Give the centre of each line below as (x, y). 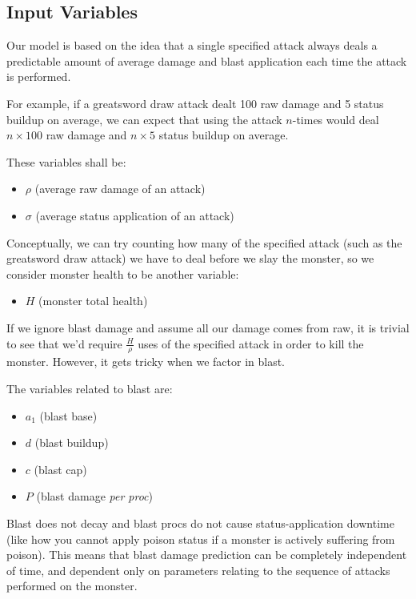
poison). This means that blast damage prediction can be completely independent (207, 555)
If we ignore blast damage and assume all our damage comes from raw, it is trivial (208, 327)
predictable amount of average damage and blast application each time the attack (207, 60)
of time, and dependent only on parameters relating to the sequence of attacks (198, 570)
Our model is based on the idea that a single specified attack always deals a (192, 45)
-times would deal (336, 119)
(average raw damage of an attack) (120, 189)
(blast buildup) (72, 442)
